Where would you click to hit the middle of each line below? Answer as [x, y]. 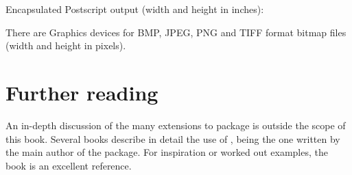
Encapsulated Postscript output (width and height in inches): [135, 9]
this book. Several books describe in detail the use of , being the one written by [173, 138]
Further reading [82, 92]
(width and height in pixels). [66, 45]
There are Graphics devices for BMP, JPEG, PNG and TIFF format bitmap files [176, 32]
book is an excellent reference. [69, 165]
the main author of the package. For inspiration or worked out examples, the [167, 152]
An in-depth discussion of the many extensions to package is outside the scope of [176, 125]
